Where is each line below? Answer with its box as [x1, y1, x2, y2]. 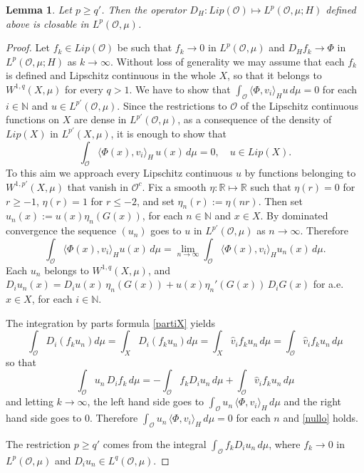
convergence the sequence [6, 223, 116, 238]
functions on [6, 112, 60, 127]
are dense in [74, 112, 127, 127]
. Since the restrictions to [117, 98, 227, 113]
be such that [117, 40, 172, 55]
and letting [6, 394, 53, 409]
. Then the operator [101, 2, 187, 16]
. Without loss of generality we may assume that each [110, 53, 345, 68]
